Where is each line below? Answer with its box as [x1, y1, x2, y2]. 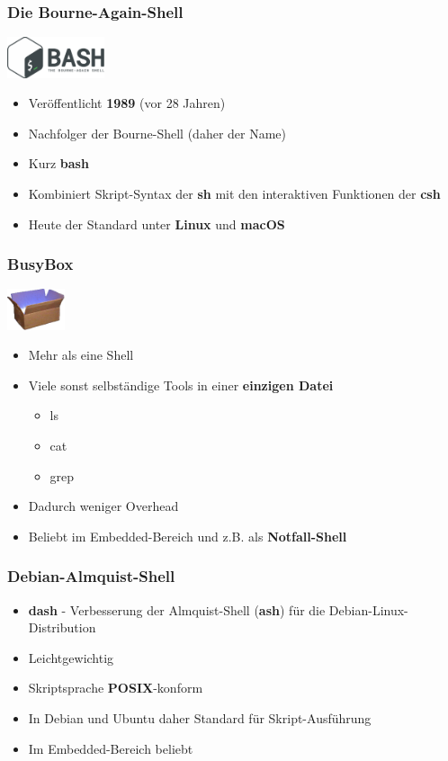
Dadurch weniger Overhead [28, 497, 179, 515]
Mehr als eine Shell [28, 345, 134, 364]
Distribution [28, 618, 96, 637]
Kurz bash [28, 154, 89, 173]
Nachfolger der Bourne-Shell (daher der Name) [28, 123, 287, 142]
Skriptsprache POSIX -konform [28, 678, 203, 697]
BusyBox [7, 253, 74, 275]
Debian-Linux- [328, 600, 408, 619]
